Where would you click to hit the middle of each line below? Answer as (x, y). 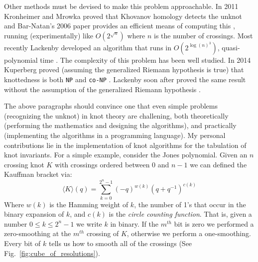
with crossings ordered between (102, 164)
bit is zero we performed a (214, 223)
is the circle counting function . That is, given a (180, 214)
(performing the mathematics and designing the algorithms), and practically (120, 125)
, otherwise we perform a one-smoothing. (189, 233)
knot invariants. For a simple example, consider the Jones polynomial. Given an (126, 155)
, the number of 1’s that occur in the (190, 204)
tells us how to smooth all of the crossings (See (120, 243)
